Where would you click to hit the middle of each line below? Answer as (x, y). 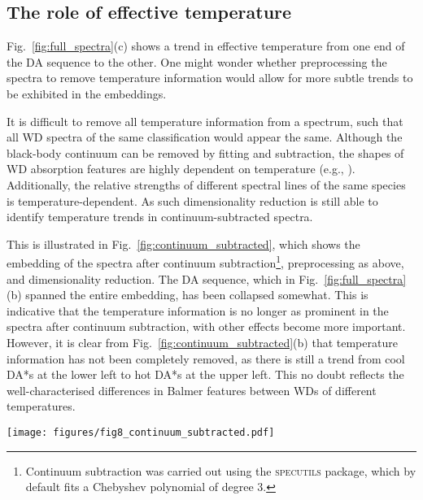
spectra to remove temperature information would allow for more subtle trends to (210, 78)
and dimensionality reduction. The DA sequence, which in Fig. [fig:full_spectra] (207, 278)
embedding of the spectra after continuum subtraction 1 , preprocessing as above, (205, 261)
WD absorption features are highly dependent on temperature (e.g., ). (181, 169)
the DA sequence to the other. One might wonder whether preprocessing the (197, 61)
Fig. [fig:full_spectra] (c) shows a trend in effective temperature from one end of (206, 46)
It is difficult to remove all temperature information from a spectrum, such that (205, 121)
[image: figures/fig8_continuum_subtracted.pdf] (141, 432)
